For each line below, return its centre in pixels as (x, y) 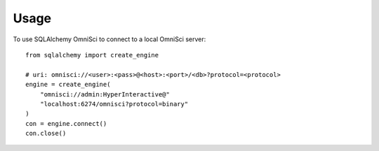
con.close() (46, 134)
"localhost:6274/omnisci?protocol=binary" (114, 104)
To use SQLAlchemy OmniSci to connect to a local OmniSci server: (109, 39)
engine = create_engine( (68, 85)
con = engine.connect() (66, 123)
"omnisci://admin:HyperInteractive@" (105, 94)
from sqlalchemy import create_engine (92, 55)
